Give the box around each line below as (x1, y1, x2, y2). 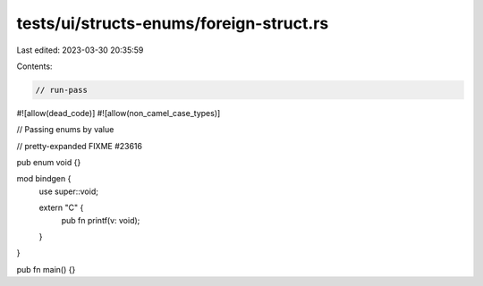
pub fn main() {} (16, 264, 76, 274)
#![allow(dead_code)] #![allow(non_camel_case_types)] (16, 107, 221, 118)
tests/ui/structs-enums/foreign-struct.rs (16, 13, 329, 33)
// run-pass (35, 85, 89, 95)
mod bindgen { (16, 173, 72, 184)
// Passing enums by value (16, 124, 114, 135)
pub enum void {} (16, 157, 81, 168)
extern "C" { (38, 202, 84, 214)
